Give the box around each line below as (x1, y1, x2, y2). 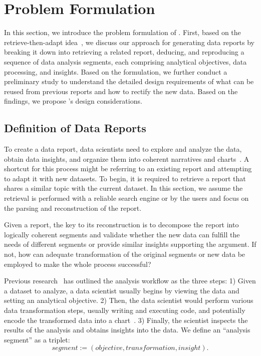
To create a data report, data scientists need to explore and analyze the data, (4, 144, 242, 154)
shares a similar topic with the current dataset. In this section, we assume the (4, 183, 243, 193)
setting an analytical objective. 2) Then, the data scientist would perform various (4, 295, 253, 305)
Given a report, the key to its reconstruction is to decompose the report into (4, 219, 239, 230)
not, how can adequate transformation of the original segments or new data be (4, 249, 245, 259)
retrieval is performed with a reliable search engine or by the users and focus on (4, 193, 249, 203)
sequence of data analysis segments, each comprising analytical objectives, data (4, 56, 247, 67)
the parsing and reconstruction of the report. (4, 202, 142, 213)
